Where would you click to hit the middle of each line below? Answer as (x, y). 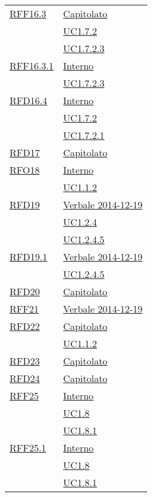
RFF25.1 (28, 448)
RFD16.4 (28, 100)
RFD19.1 (28, 257)
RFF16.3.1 (32, 66)
